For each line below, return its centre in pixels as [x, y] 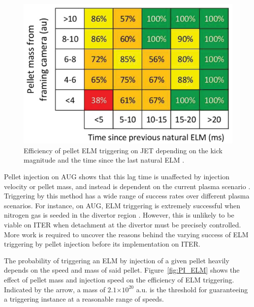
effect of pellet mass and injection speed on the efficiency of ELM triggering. [119, 279]
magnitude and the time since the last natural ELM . [104, 160]
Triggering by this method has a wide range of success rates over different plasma [127, 196]
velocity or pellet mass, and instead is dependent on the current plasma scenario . [127, 186]
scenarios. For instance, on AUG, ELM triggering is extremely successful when [122, 205]
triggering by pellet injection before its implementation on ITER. [102, 244]
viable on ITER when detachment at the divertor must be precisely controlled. [123, 225]
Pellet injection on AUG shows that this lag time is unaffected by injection [117, 177]
